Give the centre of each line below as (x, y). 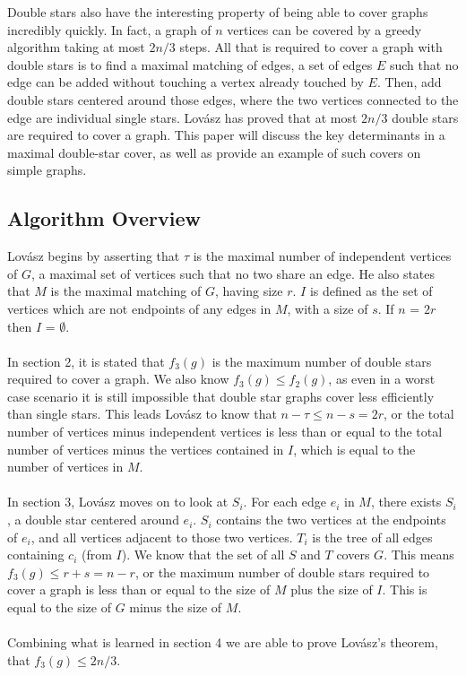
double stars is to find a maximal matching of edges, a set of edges (190, 64)
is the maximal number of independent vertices (322, 256)
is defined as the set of (371, 291)
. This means (419, 555)
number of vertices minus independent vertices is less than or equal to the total (225, 432)
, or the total (419, 414)
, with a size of (328, 308)
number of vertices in (65, 467)
